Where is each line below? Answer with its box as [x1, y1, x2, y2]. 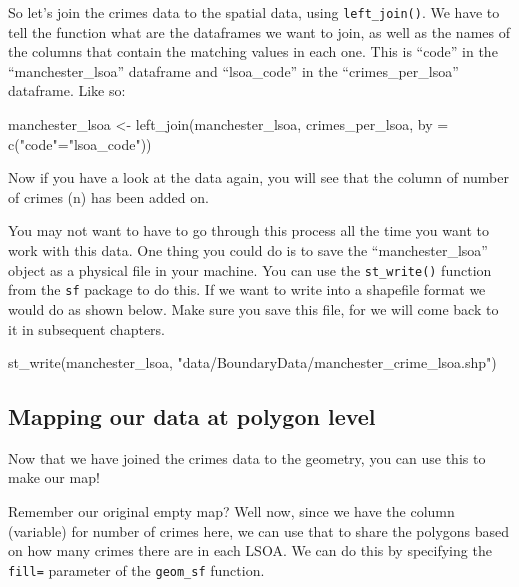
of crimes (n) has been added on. [8, 186, 209, 207]
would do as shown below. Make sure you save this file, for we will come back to [8, 298, 499, 319]
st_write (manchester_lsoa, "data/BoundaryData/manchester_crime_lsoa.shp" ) [8, 352, 497, 373]
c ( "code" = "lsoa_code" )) [8, 133, 152, 154]
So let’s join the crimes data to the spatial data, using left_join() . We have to [8, 2, 500, 22]
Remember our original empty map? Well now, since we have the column [8, 501, 455, 522]
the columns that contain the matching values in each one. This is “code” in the [8, 41, 498, 62]
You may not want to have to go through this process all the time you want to [8, 220, 489, 241]
